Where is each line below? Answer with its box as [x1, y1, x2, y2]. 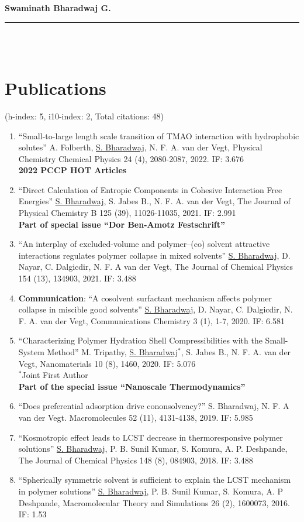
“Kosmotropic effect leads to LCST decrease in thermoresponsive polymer [18, 431, 283, 443]
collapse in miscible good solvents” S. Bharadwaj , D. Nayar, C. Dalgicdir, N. [18, 303, 293, 315]
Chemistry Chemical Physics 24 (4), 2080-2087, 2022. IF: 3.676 [18, 152, 244, 164]
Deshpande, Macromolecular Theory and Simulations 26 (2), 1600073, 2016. [18, 496, 290, 509]
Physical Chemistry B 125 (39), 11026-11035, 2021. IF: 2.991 [18, 207, 236, 219]
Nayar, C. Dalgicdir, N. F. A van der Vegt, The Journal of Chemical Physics [18, 260, 293, 273]
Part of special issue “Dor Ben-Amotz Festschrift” [18, 218, 226, 230]
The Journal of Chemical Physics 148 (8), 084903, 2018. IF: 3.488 [18, 454, 253, 466]
